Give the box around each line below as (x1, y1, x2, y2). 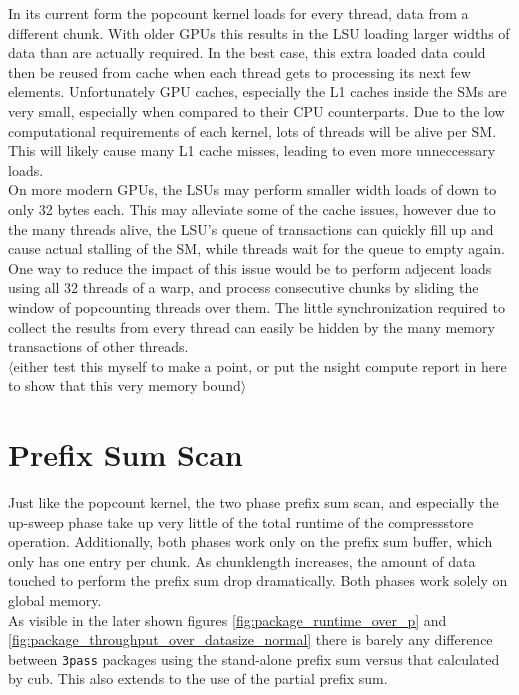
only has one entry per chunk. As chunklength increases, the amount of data (8, 550, 476, 571)
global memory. (8, 589, 102, 610)
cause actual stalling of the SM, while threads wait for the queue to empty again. (8, 238, 505, 259)
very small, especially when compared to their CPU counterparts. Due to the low (8, 100, 505, 121)
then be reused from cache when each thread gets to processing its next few (8, 61, 471, 82)
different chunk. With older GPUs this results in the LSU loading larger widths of (8, 22, 510, 43)
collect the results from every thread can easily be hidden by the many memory (8, 316, 495, 337)
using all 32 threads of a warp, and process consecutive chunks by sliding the (8, 277, 479, 298)
